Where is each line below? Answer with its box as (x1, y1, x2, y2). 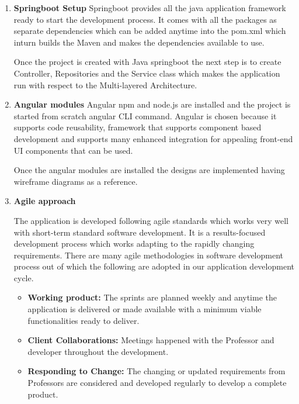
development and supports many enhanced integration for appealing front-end (13, 132, 293, 144)
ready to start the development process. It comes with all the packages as (13, 13, 277, 25)
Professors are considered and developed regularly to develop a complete (27, 377, 287, 389)
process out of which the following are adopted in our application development (13, 260, 294, 272)
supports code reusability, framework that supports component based (13, 121, 262, 133)
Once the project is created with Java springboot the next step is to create (13, 56, 281, 68)
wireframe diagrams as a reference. (13, 175, 138, 187)
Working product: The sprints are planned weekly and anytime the (27, 291, 277, 303)
